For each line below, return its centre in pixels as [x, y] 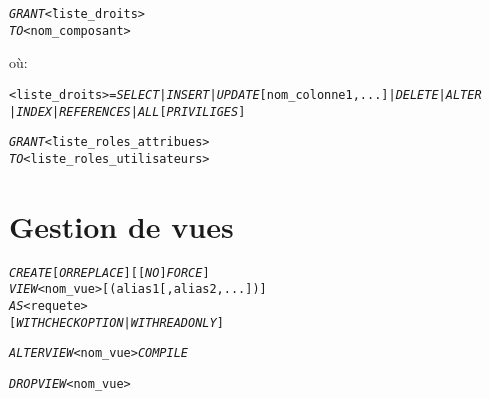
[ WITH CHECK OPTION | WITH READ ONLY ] [116, 322]
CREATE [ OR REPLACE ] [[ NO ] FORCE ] [109, 272]
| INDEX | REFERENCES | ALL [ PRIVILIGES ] [127, 111]
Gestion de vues [121, 225]
